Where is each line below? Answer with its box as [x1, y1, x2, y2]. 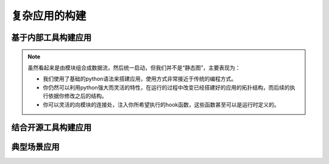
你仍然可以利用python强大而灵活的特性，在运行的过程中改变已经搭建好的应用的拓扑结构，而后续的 [43, 84, 290, 91]
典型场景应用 [11, 142, 60, 152]
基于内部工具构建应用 [11, 32, 91, 43]
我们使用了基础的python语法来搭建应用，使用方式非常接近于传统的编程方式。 [43, 75, 237, 82]
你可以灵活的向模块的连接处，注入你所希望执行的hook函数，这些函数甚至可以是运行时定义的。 [43, 101, 280, 108]
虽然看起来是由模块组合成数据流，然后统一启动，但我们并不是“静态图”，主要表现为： [27, 64, 241, 71]
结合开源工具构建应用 [11, 123, 91, 133]
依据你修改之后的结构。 [48, 92, 107, 100]
